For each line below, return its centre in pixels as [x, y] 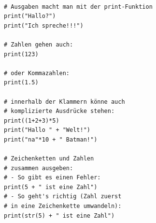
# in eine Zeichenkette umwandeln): [63, 206]
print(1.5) [21, 83]
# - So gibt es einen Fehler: [52, 178]
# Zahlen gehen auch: [39, 44]
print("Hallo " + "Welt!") [47, 130]
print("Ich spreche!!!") [44, 25]
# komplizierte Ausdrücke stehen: [59, 111]
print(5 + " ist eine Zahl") [51, 187]
